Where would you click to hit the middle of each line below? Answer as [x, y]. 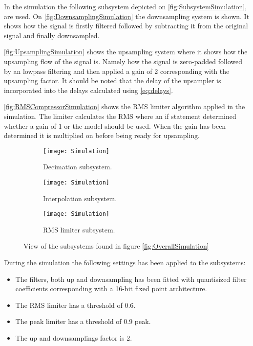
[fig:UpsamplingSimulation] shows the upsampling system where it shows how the [126, 52]
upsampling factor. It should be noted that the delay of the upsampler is [113, 81]
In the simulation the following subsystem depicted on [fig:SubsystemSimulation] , [126, 6]
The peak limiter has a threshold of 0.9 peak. [83, 321]
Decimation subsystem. [78, 167]
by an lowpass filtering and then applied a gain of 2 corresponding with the [117, 71]
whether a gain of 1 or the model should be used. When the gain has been [115, 126]
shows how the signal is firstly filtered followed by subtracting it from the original [126, 26]
